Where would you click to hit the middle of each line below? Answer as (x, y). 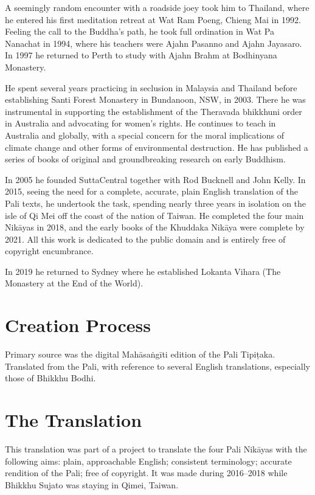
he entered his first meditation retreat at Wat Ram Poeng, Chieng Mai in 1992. (153, 19)
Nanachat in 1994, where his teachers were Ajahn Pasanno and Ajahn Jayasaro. (154, 43)
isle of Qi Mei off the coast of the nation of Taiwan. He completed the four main (154, 215)
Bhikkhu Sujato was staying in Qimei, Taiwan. (92, 484)
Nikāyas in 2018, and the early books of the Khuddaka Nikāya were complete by (155, 227)
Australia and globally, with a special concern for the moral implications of (144, 135)
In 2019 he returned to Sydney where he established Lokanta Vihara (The (143, 271)
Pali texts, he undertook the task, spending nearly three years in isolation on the (156, 203)
